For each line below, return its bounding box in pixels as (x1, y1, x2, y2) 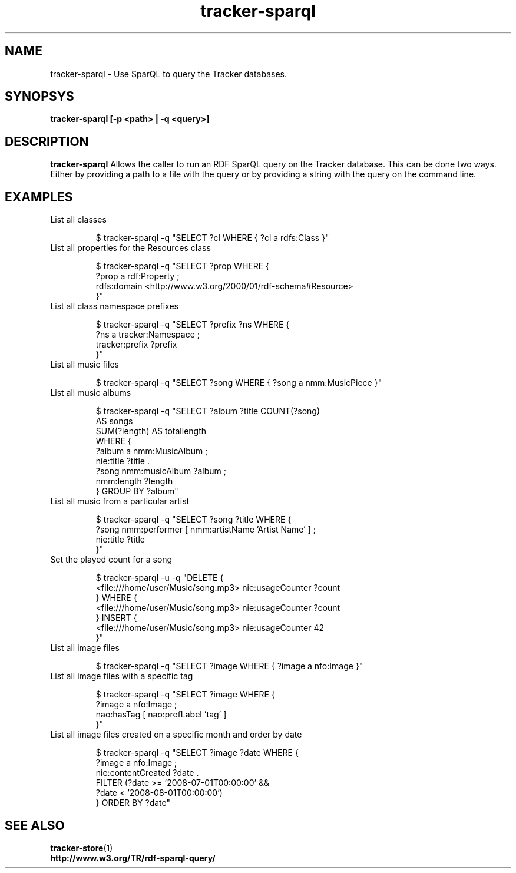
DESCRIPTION (5, 134, 89, 149)
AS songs (95, 416, 133, 426)
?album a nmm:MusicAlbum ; (95, 446, 208, 457)
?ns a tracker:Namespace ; (95, 329, 200, 340)
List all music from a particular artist (50, 496, 190, 507)
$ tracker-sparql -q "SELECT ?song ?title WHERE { (95, 514, 292, 525)
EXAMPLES (5, 189, 73, 204)
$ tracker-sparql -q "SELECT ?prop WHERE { (95, 261, 270, 272)
